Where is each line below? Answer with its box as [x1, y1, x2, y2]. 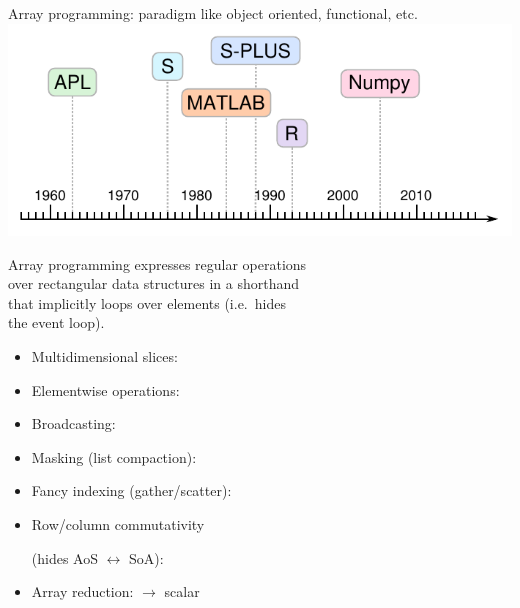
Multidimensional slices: [31, 346, 178, 366]
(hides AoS [31, 547, 98, 568]
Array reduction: [31, 581, 134, 602]
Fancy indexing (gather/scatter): [31, 480, 232, 501]
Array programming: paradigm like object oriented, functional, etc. [8, 3, 418, 23]
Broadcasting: [31, 413, 116, 434]
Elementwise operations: [31, 379, 180, 400]
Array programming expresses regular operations [8, 253, 307, 274]
